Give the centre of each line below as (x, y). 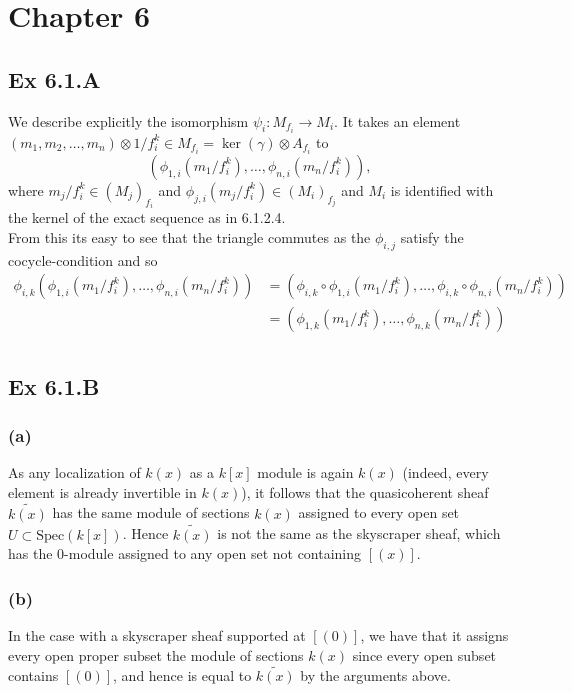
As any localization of (74, 472)
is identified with (442, 189)
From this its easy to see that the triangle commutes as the (189, 236)
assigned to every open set (379, 512)
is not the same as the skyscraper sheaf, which (359, 533)
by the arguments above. (375, 675)
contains (33, 675)
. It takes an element (397, 120)
